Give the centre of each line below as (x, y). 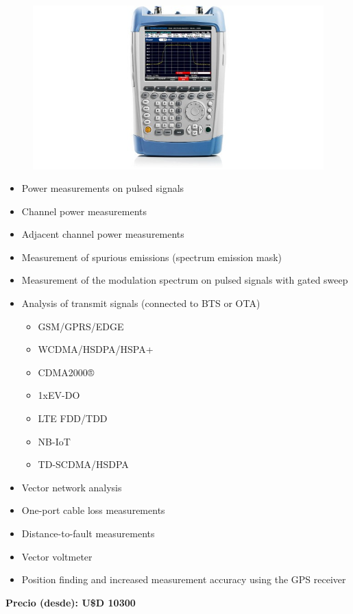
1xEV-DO (59, 395)
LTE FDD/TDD (73, 418)
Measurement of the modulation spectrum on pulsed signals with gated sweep (185, 280)
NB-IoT (54, 441)
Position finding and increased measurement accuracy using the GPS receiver (184, 579)
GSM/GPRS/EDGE (81, 326)
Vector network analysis (72, 487)
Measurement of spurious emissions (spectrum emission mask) (152, 257)
